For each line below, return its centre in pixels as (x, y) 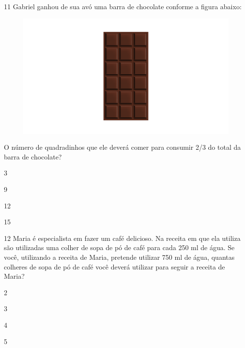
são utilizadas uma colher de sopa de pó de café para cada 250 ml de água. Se (119, 247)
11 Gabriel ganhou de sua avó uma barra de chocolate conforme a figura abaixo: (123, 6)
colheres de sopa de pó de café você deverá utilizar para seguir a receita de (115, 266)
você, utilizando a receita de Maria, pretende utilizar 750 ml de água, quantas (119, 257)
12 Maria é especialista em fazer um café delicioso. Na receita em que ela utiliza (122, 238)
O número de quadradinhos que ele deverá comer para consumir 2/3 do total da (122, 147)
